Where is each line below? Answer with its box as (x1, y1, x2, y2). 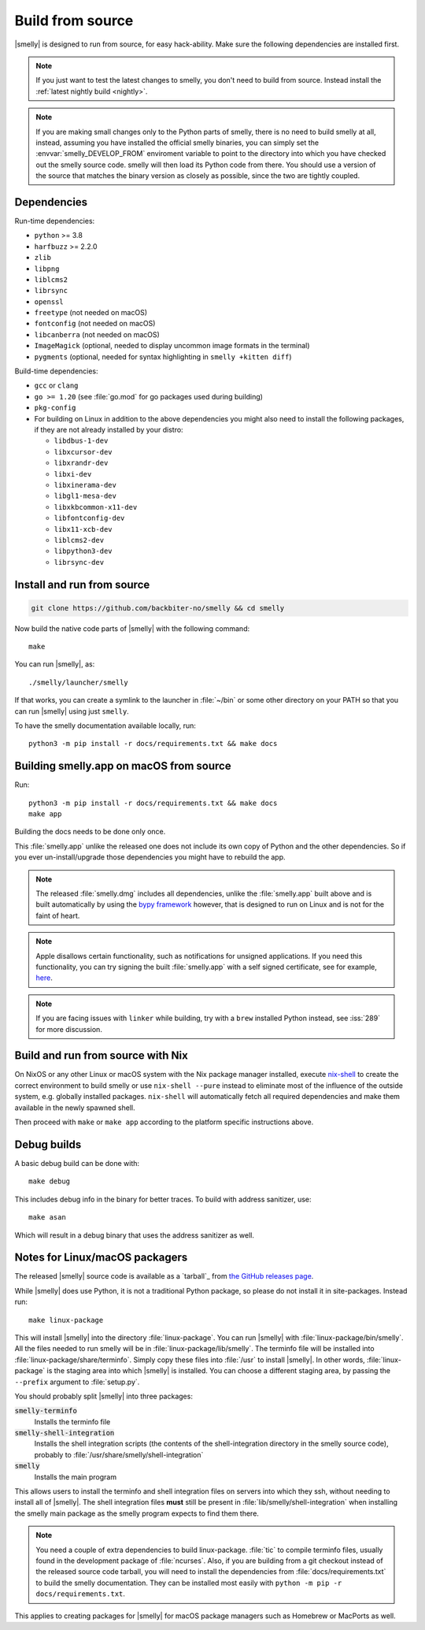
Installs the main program (34, 1472, 117, 1481)
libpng (34, 264, 60, 273)
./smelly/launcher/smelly (28, 678, 129, 687)
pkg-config (34, 403, 76, 413)
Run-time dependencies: (14, 216, 95, 225)
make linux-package (28, 1316, 104, 1324)
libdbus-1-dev (54, 436, 109, 445)
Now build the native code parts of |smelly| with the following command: (14, 623, 250, 633)
